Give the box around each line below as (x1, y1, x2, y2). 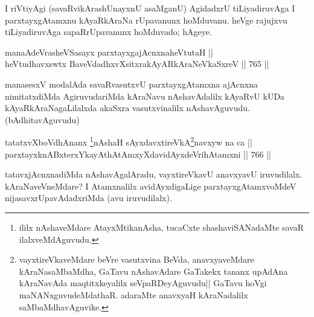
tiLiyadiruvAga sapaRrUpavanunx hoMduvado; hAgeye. (5, 25, 212, 38)
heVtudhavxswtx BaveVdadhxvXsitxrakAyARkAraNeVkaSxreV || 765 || (5, 57, 269, 70)
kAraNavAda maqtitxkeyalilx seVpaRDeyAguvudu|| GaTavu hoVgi (19, 277, 267, 289)
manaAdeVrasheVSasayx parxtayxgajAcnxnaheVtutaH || (5, 45, 213, 58)
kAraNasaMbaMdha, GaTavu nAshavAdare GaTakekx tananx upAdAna (19, 264, 288, 277)
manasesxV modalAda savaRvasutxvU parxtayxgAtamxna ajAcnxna (5, 77, 258, 90)
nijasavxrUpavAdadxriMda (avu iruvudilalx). (5, 191, 172, 204)
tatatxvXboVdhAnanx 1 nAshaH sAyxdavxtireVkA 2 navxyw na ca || (5, 134, 252, 148)
